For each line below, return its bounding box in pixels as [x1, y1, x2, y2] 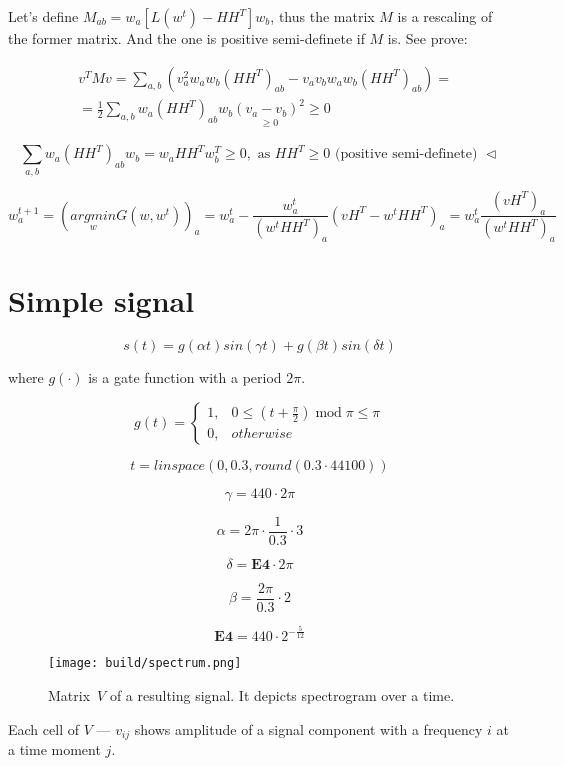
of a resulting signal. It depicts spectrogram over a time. [109, 685, 455, 706]
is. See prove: [387, 28, 468, 48]
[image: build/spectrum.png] [48, 656, 242, 671]
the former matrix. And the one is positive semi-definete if [8, 28, 365, 48]
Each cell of [8, 718, 79, 739]
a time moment [8, 739, 101, 760]
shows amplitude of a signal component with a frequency [134, 718, 483, 739]
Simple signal [8, 280, 195, 321]
